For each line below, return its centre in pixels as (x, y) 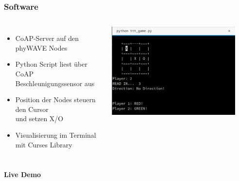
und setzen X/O (39, 118)
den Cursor (32, 109)
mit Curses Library (44, 144)
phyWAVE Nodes (41, 47)
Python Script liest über (51, 64)
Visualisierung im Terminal (56, 135)
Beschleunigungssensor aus (55, 83)
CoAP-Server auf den (47, 38)
